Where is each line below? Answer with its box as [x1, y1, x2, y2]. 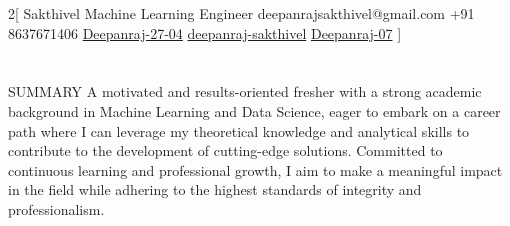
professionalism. [8, 198, 105, 219]
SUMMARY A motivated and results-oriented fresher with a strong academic [8, 81, 482, 102]
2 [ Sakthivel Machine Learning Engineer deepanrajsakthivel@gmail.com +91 [8, 3, 475, 23]
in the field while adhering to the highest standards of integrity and [8, 179, 422, 200]
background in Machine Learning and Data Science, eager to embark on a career [8, 100, 501, 121]
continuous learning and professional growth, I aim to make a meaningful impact [8, 159, 503, 180]
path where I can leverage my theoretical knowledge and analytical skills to [8, 120, 470, 141]
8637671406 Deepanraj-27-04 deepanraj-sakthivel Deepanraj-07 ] [8, 22, 402, 43]
